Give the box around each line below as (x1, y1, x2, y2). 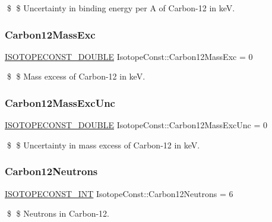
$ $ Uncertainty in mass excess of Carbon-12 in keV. (7, 138, 200, 151)
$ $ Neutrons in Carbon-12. (7, 207, 110, 220)
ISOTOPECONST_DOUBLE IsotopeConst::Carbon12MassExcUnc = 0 (5, 119, 267, 131)
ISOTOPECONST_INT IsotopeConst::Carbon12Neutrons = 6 (5, 187, 233, 199)
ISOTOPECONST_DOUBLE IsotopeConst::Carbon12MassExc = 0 (5, 50, 253, 62)
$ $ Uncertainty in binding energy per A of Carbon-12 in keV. (7, 2, 235, 14)
